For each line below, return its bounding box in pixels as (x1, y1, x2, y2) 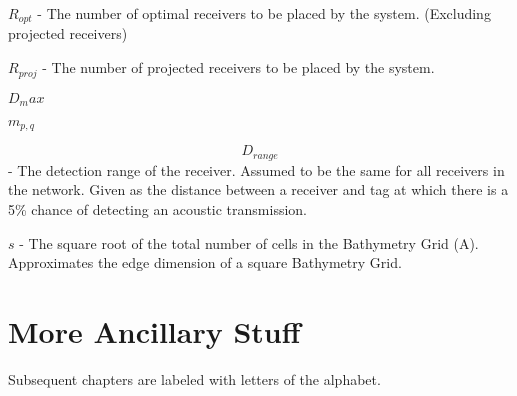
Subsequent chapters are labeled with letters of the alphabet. (8, 368, 381, 389)
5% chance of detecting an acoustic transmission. (8, 199, 307, 220)
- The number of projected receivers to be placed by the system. (42, 57, 435, 78)
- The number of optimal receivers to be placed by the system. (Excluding (37, 3, 491, 23)
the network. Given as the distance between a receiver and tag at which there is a (8, 179, 509, 200)
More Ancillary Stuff (8, 311, 301, 352)
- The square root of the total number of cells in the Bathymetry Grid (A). (19, 232, 479, 253)
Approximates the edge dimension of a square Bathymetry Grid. (8, 252, 402, 273)
